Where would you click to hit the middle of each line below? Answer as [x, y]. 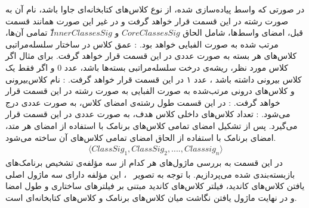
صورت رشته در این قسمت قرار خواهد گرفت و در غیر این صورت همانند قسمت [147, 21]
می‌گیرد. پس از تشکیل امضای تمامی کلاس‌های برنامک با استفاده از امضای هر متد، [152, 125]
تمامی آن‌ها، [27, 32]
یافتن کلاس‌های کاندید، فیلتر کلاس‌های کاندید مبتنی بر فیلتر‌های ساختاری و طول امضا [155, 186]
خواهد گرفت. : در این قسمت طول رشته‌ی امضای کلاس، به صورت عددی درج [143, 102]
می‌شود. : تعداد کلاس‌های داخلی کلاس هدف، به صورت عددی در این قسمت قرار [148, 114]
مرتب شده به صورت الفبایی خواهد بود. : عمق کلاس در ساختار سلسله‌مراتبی [142, 44]
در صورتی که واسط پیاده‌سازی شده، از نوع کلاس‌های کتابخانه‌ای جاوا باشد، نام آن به [155, 9]
